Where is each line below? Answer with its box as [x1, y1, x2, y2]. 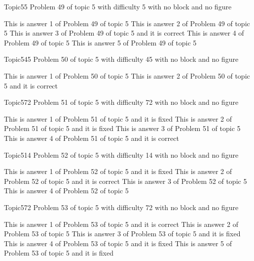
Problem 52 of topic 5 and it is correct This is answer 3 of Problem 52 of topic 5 [4, 175, 247, 186]
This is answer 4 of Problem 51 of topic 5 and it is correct [4, 132, 179, 143]
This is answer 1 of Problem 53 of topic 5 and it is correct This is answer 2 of [4, 218, 238, 229]
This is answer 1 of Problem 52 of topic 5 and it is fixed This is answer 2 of [4, 166, 232, 176]
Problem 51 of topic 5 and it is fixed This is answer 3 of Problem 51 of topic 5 [4, 123, 241, 133]
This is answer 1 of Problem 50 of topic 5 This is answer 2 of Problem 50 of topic [4, 70, 250, 81]
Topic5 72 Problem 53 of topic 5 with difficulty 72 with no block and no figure [4, 202, 239, 212]
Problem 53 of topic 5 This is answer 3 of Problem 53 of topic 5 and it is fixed [4, 228, 241, 239]
